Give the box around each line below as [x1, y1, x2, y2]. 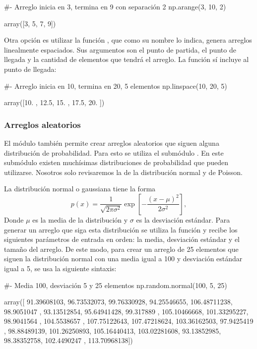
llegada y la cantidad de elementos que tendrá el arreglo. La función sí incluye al [4, 54, 249, 64]
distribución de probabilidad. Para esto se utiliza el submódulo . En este [4, 147, 224, 158]
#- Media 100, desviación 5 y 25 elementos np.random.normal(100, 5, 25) [4, 280, 227, 290]
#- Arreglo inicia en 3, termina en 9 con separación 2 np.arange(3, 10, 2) [4, 1, 226, 11]
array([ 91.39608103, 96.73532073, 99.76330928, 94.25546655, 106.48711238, [4, 296, 233, 307]
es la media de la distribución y [32, 214, 128, 225]
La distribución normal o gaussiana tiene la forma [4, 183, 156, 194]
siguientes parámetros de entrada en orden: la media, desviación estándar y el [4, 234, 240, 244]
